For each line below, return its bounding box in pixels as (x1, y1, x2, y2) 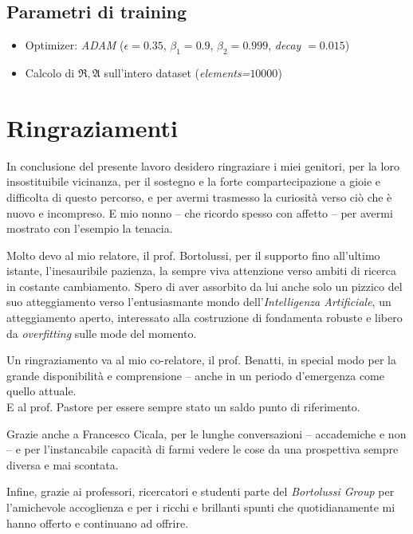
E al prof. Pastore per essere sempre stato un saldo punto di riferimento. (6, 399, 360, 415)
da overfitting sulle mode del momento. (6, 324, 197, 341)
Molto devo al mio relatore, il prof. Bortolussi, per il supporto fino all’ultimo (6, 246, 380, 263)
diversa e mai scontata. (6, 456, 119, 473)
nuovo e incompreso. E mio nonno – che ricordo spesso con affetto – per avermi (6, 204, 393, 221)
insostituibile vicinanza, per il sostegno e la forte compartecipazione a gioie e (6, 173, 381, 190)
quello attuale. (6, 383, 77, 399)
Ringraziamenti (6, 111, 178, 143)
